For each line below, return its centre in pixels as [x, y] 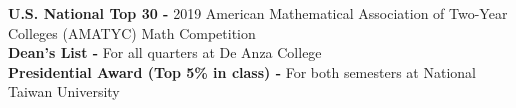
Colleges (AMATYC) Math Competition [132, 32]
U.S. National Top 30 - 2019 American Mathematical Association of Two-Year [258, 13]
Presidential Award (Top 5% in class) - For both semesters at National [242, 71]
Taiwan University [64, 91]
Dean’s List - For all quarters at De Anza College [165, 52]
